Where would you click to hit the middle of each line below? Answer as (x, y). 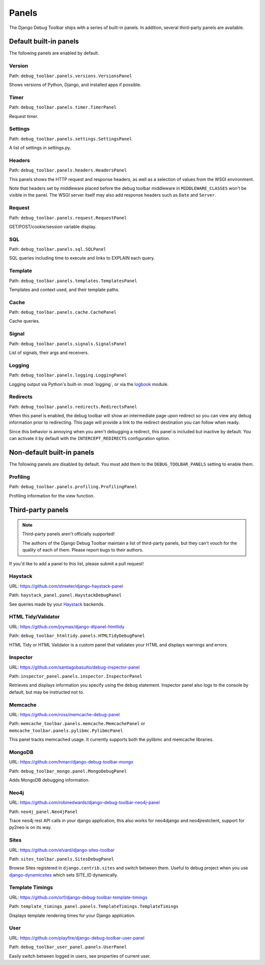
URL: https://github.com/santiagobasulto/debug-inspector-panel (74, 667)
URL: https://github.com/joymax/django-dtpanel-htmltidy (67, 626)
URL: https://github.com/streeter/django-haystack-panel (66, 586)
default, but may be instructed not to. (47, 692)
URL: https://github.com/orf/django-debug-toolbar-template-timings (78, 897)
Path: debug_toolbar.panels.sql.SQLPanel (58, 249)
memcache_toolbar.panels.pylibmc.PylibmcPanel (66, 731)
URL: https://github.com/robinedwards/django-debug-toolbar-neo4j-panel (84, 803)
